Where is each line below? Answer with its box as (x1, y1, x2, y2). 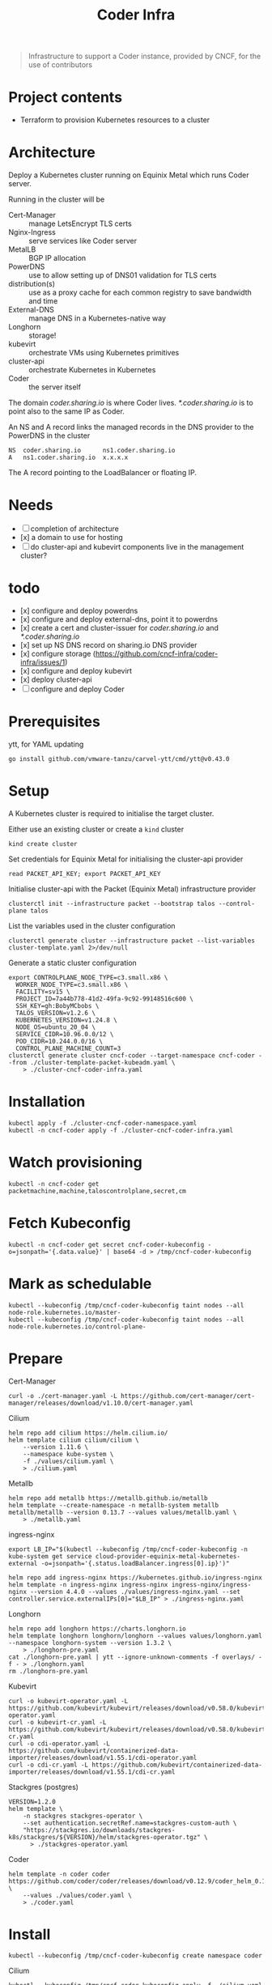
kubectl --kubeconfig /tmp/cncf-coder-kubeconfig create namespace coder (8, 1952, 263, 1960)
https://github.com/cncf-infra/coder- (95, 648, 219, 658)
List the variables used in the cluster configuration (8, 920, 176, 930)
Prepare (8, 1350, 63, 1367)
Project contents (8, 88, 123, 107)
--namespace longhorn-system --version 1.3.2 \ (8, 1639, 172, 1647)
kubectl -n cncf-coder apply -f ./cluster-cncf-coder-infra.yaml (8, 1126, 233, 1134)
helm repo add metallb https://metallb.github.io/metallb (8, 1494, 208, 1503)
